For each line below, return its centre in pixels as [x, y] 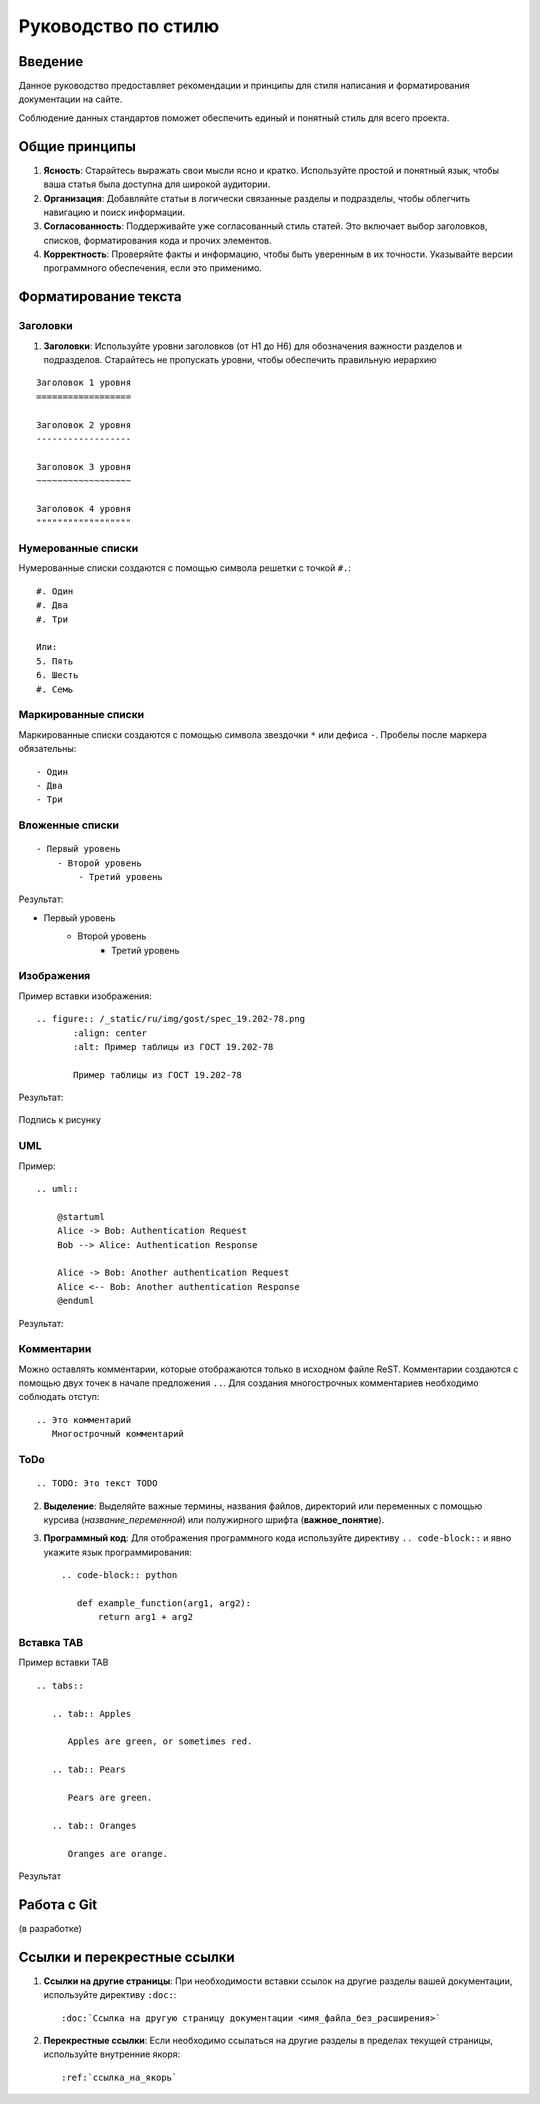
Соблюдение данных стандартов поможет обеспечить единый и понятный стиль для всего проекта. [234, 117]
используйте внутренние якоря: [112, 2054]
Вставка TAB [51, 1643]
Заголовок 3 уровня [84, 466]
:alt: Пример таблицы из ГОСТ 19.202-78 [173, 1046]
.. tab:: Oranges [94, 1825]
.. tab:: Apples [91, 1713]
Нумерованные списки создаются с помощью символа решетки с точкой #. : [185, 568]
